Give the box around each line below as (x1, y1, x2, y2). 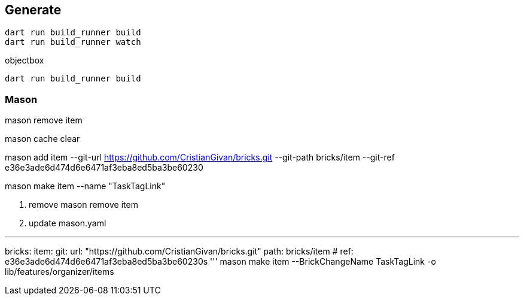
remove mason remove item (29, 199, 138, 210)
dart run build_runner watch (5, 37, 141, 47)
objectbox (5, 55, 44, 66)
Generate (5, 2, 62, 17)
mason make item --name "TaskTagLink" (5, 181, 166, 192)
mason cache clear (5, 134, 80, 144)
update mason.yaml (29, 218, 106, 229)
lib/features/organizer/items (5, 266, 114, 277)
